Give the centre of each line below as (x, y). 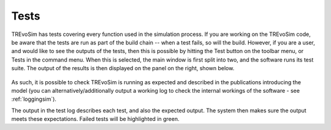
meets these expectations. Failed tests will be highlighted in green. (95, 119)
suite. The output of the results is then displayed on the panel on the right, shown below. (123, 68)
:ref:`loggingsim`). (34, 99)
